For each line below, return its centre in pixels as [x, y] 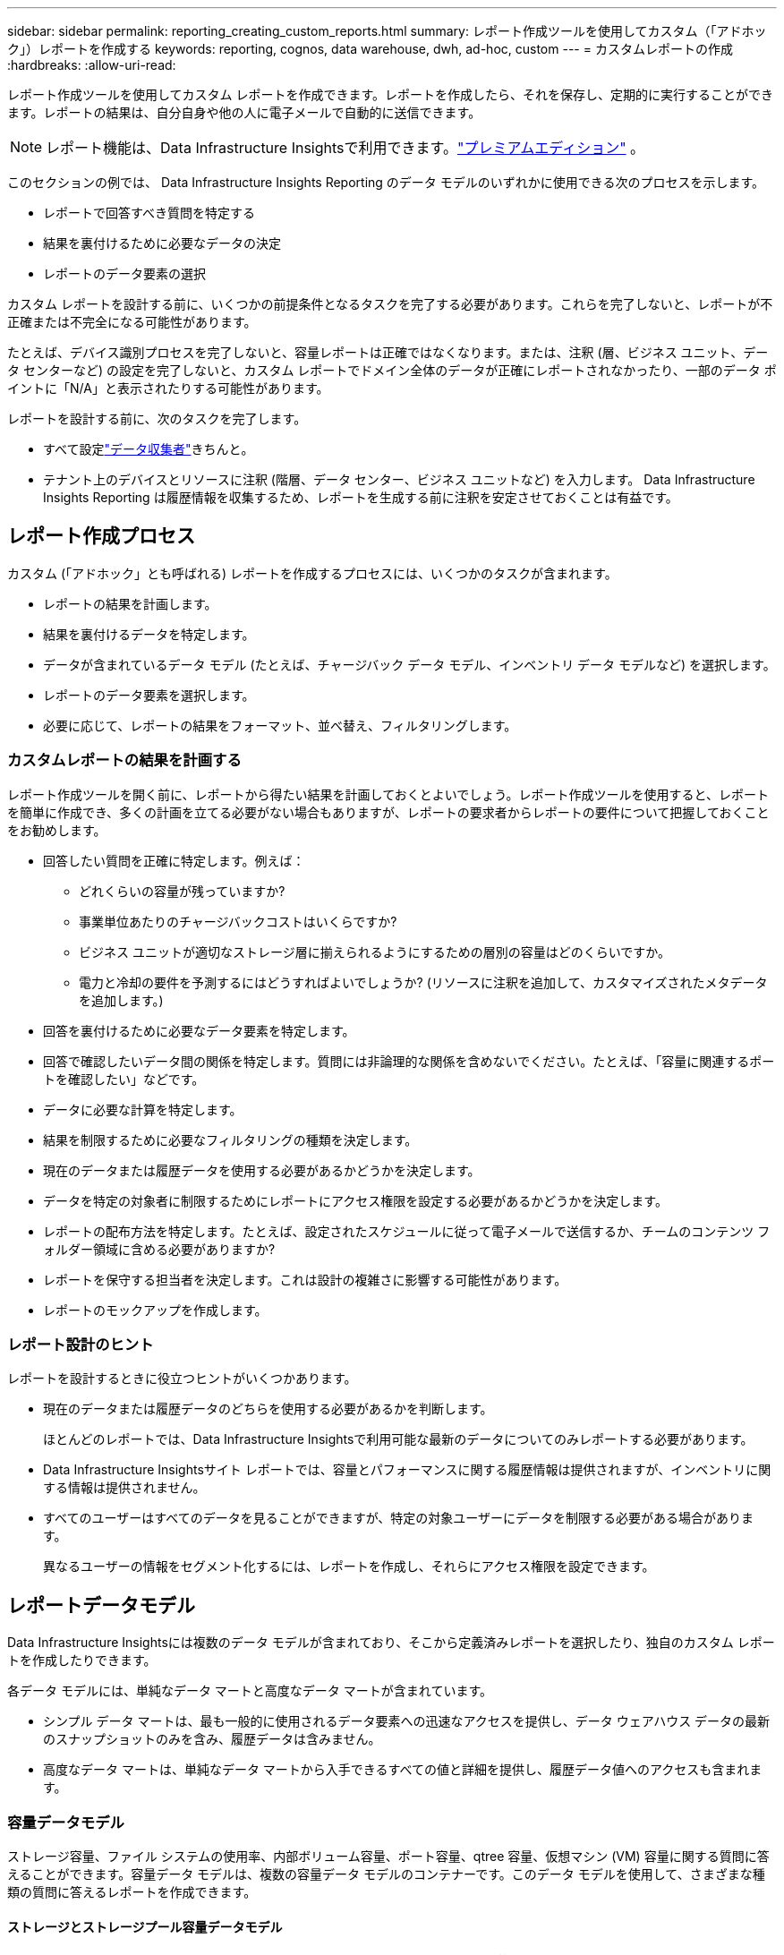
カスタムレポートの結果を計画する [124, 760]
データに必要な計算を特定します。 [143, 1109]
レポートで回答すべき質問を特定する [149, 213]
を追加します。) [121, 1000]
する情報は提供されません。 [124, 1488]
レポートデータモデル [101, 1605]
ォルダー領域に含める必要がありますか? [159, 1249]
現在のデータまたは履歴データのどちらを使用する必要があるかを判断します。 [268, 1409]
